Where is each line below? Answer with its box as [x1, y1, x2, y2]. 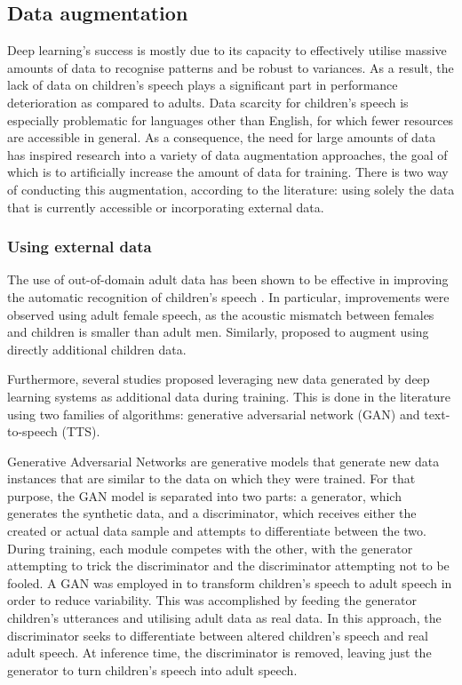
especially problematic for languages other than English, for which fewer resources [7, 110, 454, 129]
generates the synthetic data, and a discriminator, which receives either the [7, 504, 417, 522]
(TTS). [61, 422, 100, 441]
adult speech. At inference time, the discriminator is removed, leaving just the [7, 643, 432, 662]
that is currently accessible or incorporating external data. [7, 197, 324, 216]
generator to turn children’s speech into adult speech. [7, 660, 298, 679]
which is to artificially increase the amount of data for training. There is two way [7, 163, 449, 181]
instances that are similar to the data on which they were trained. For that [7, 469, 416, 488]
